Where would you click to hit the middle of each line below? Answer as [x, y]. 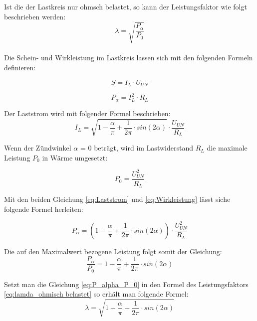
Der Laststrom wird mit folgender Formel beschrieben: [87, 113]
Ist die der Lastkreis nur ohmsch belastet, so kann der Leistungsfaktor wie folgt [126, 6]
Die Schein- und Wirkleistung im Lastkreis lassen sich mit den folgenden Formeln [128, 58]
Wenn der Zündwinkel [38, 148]
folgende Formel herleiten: [44, 209]
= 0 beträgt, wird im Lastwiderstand [136, 148]
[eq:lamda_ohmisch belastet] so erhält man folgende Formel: [96, 294]
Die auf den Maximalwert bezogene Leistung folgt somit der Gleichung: [113, 251]
